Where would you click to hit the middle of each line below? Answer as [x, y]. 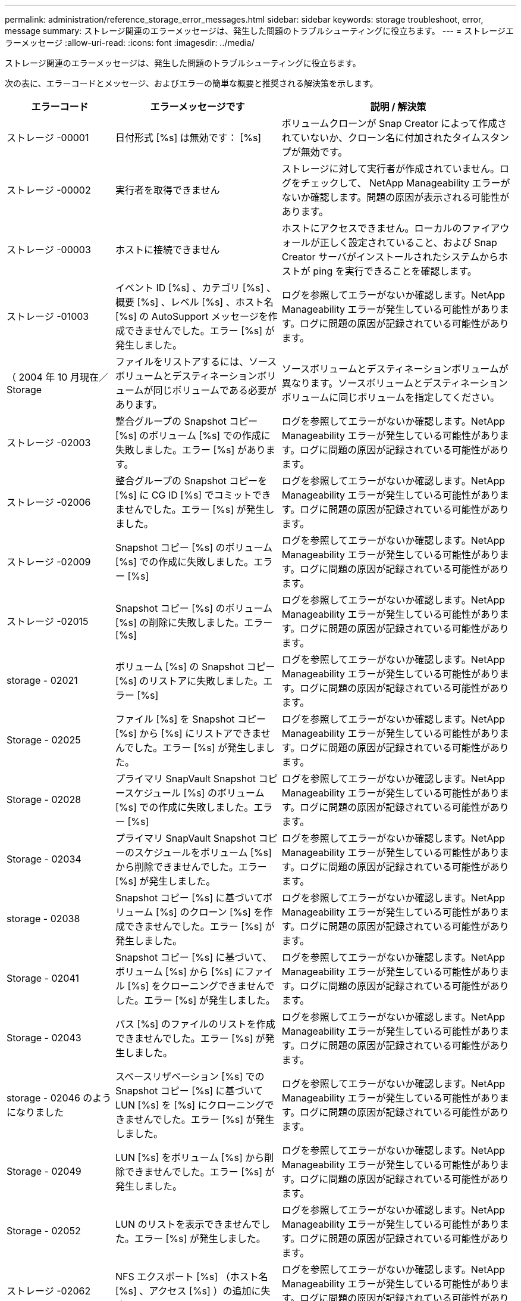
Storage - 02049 [44, 1171]
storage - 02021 [42, 680]
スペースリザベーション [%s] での [190, 1076]
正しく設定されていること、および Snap [408, 242]
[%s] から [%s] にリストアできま [188, 733]
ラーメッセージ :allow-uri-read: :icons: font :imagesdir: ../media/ [130, 43]
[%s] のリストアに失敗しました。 [189, 681]
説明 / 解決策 [398, 107]
